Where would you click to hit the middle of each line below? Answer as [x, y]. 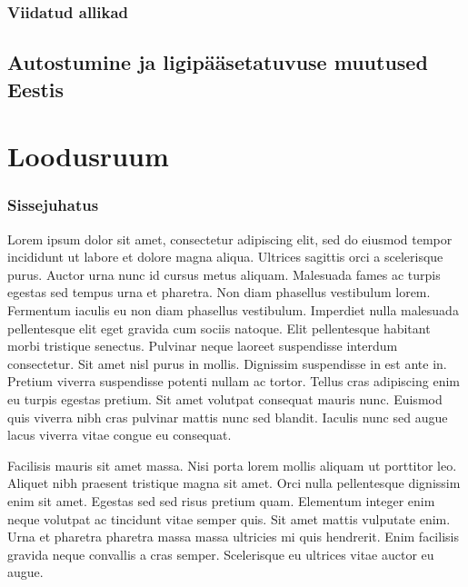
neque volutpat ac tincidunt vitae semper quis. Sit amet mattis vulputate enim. [229, 518]
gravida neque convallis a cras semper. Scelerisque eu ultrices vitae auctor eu [221, 554]
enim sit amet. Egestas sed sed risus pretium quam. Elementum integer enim [221, 500]
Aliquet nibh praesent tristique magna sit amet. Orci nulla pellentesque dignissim [234, 483]
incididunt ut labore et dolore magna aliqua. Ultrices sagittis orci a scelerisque [225, 257]
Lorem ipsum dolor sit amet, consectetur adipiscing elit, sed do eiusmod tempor [230, 239]
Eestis [36, 89]
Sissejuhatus [53, 205]
